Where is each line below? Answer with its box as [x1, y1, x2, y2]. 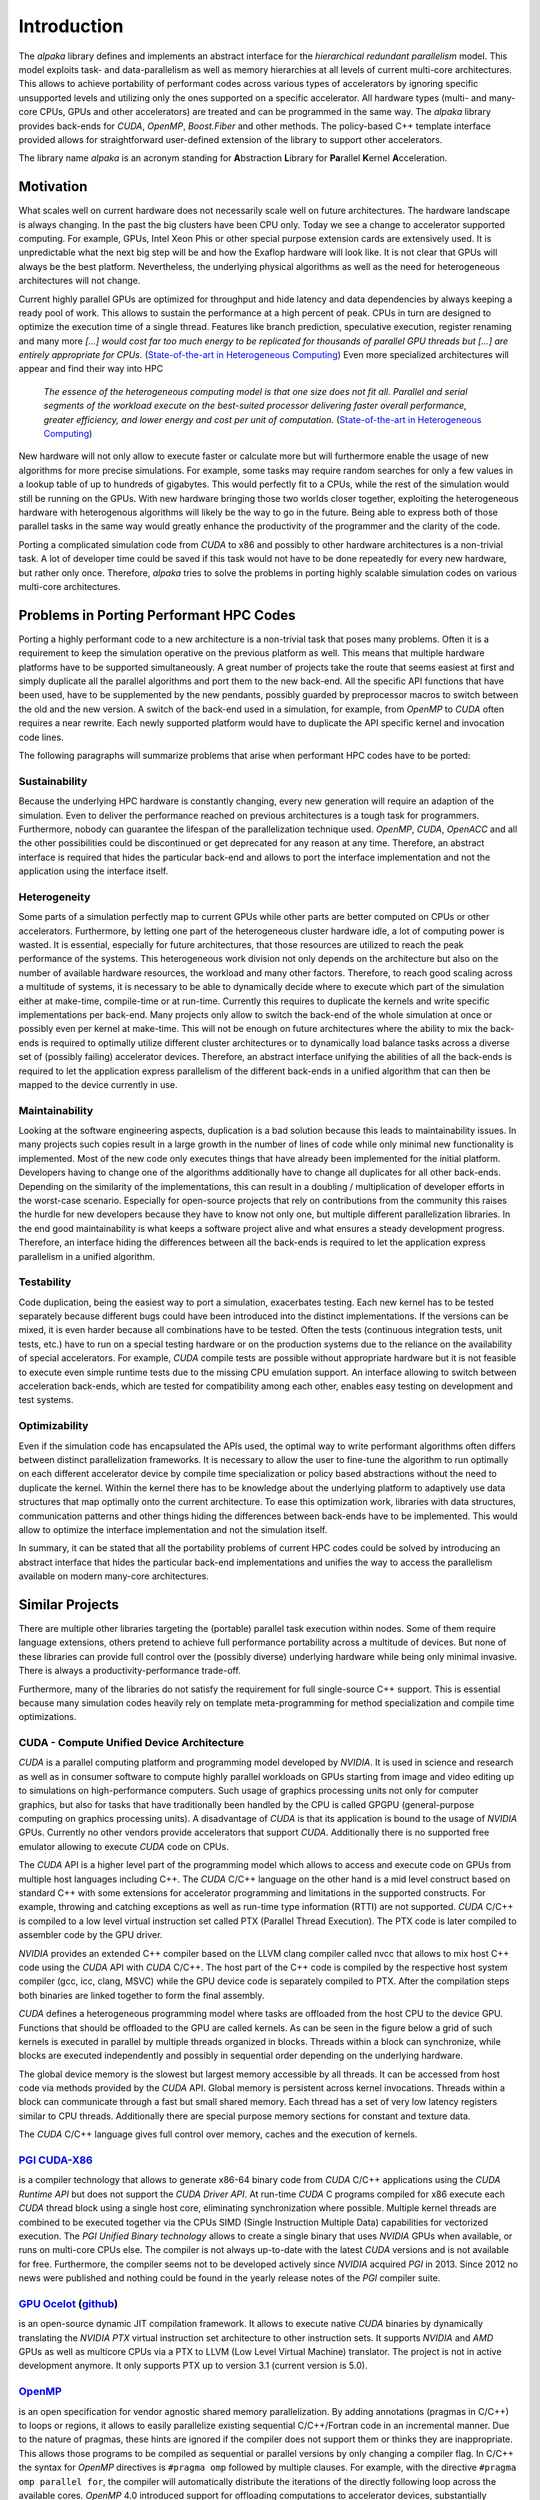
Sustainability [18, 774, 88, 788]
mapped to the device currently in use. [18, 1078, 179, 1090]
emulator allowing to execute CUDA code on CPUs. [18, 1840, 229, 1852]
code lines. [18, 731, 64, 743]
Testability [18, 1275, 72, 1289]
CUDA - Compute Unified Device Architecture [18, 1736, 245, 1750]
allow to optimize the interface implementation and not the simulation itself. [18, 1523, 328, 1535]
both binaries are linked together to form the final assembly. [18, 1989, 265, 2001]
